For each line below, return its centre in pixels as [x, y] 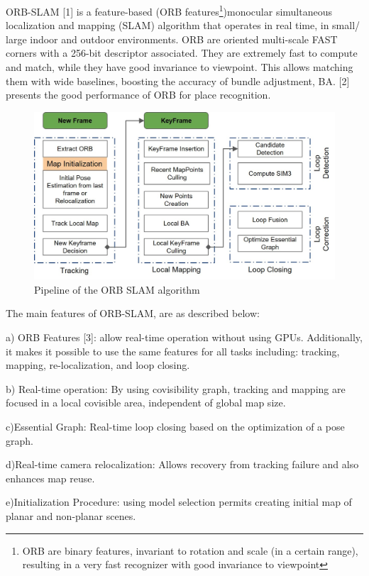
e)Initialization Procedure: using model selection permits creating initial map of [179, 502]
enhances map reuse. [50, 478]
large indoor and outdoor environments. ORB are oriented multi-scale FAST [172, 39]
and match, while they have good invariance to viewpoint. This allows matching [180, 67]
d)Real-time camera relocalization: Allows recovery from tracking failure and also [182, 464]
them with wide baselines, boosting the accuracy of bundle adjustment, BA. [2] [178, 81]
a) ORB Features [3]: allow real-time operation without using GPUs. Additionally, [184, 337]
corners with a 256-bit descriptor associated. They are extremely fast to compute [182, 53]
